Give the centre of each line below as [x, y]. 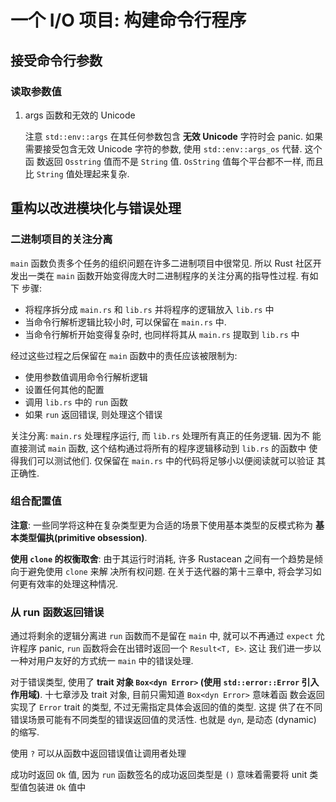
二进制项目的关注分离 [61, 239]
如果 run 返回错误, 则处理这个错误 [93, 414]
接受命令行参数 [56, 60]
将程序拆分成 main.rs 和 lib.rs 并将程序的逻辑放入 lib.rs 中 [149, 309]
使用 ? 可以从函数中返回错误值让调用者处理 [98, 753]
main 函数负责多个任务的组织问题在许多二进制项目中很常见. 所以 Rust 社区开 [166, 263]
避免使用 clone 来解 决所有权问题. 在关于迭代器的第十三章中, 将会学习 [170, 571]
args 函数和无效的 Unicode [80, 115]
